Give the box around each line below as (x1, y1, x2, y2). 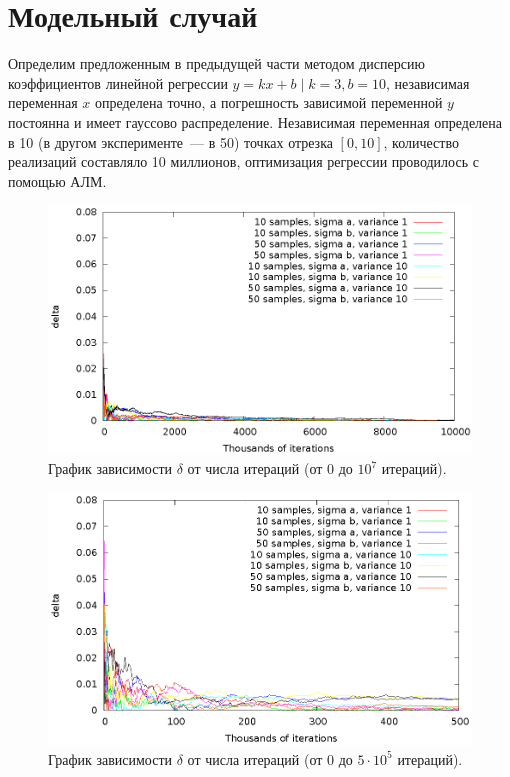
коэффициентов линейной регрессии (8, 72, 228, 93)
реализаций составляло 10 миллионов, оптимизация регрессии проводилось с (8, 151, 479, 172)
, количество (383, 131, 459, 152)
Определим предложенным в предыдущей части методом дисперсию (8, 53, 425, 74)
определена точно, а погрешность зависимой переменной (94, 92, 443, 113)
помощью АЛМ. (8, 170, 107, 191)
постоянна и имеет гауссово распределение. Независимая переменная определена (8, 111, 503, 132)
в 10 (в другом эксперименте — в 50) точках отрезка (8, 131, 333, 152)
